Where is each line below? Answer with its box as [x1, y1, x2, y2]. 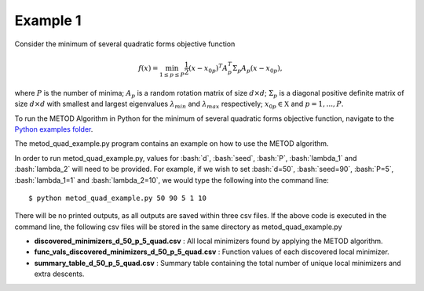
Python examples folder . [14, 124, 93, 133]
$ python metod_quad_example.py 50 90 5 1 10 [28, 193, 207, 202]
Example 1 [14, 12, 82, 29]
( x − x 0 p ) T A [188, 63, 228, 75]
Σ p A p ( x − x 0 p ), [232, 64, 283, 75]
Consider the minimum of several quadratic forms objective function [14, 39, 236, 49]
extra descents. [34, 269, 85, 278]
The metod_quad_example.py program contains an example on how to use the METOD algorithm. [14, 139, 329, 148]
